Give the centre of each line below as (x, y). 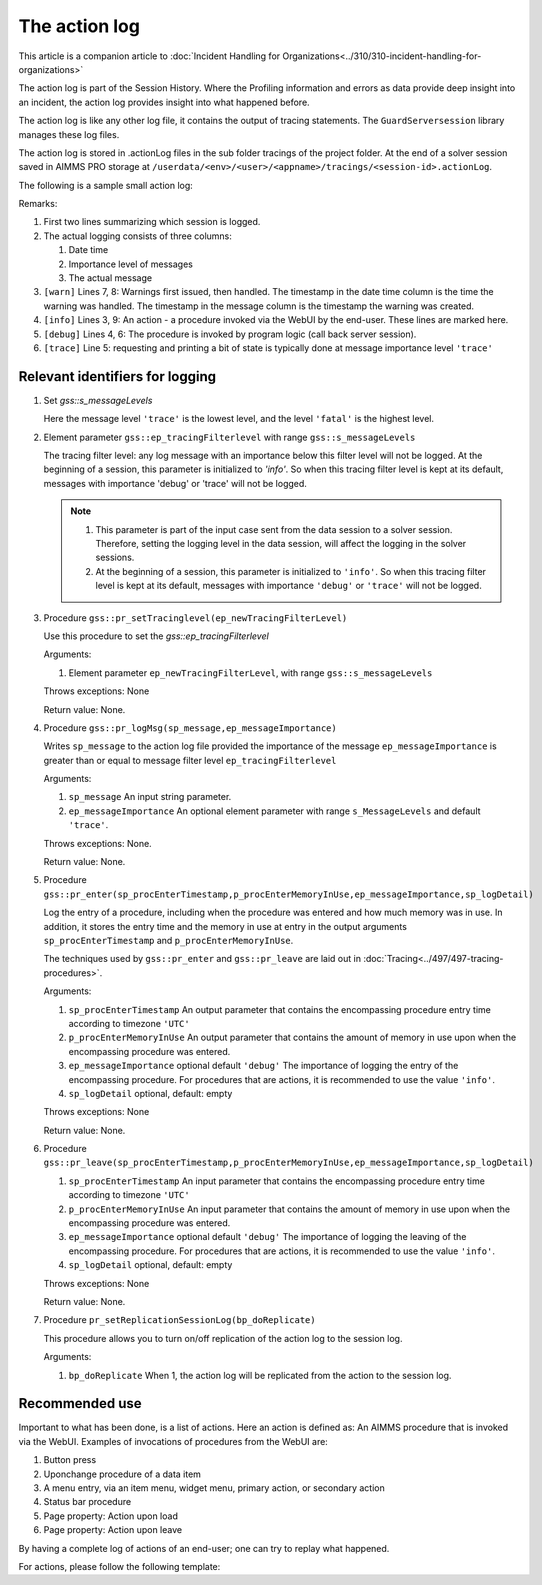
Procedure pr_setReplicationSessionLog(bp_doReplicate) (179, 1320)
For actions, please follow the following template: (119, 1566)
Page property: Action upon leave (113, 1530)
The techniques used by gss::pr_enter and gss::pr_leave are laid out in (202, 959)
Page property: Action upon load (111, 1516)
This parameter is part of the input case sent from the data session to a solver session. (274, 529)
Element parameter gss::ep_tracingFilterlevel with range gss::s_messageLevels (229, 437)
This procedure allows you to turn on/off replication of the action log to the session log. (223, 1338)
